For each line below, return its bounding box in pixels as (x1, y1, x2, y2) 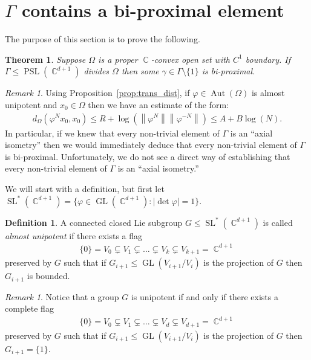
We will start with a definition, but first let (5, 182, 165, 194)
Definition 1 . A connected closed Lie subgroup (5, 216, 183, 228)
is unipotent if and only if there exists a (131, 290, 278, 303)
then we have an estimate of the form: (88, 98, 229, 111)
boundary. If (245, 53, 291, 65)
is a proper (98, 53, 138, 65)
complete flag (5, 302, 54, 315)
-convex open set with (151, 53, 231, 65)
